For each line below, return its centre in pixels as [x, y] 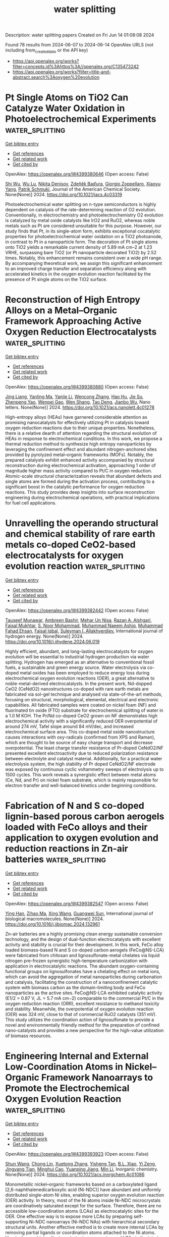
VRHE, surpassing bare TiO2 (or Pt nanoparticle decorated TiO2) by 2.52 [81, 252]
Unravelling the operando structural [82, 523]
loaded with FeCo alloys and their [76, 827]
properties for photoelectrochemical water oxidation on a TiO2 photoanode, [84, 236]
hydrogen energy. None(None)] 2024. [45, 636]
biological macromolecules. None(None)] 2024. [55, 919]
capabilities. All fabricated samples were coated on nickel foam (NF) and [81, 705]
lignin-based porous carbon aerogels [85, 816]
